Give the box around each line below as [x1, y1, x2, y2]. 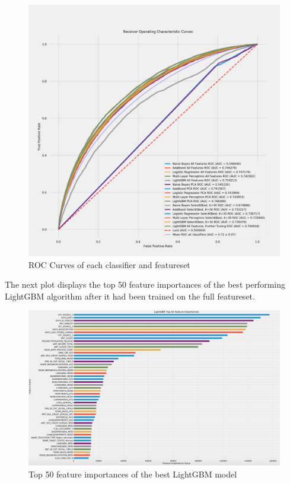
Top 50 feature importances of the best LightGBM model [28, 468, 237, 480]
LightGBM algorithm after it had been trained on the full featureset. [5, 289, 255, 302]
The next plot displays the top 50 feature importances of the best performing [5, 278, 285, 291]
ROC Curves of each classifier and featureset [28, 258, 190, 270]
